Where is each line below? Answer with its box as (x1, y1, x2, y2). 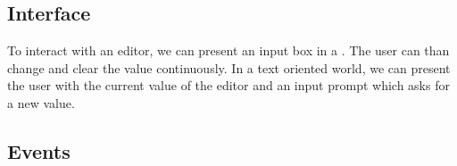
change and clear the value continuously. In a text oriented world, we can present (7, 58, 451, 77)
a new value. (7, 93, 75, 112)
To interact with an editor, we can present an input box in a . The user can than (7, 41, 450, 60)
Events (7, 137, 71, 164)
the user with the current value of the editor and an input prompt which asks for (7, 76, 450, 95)
